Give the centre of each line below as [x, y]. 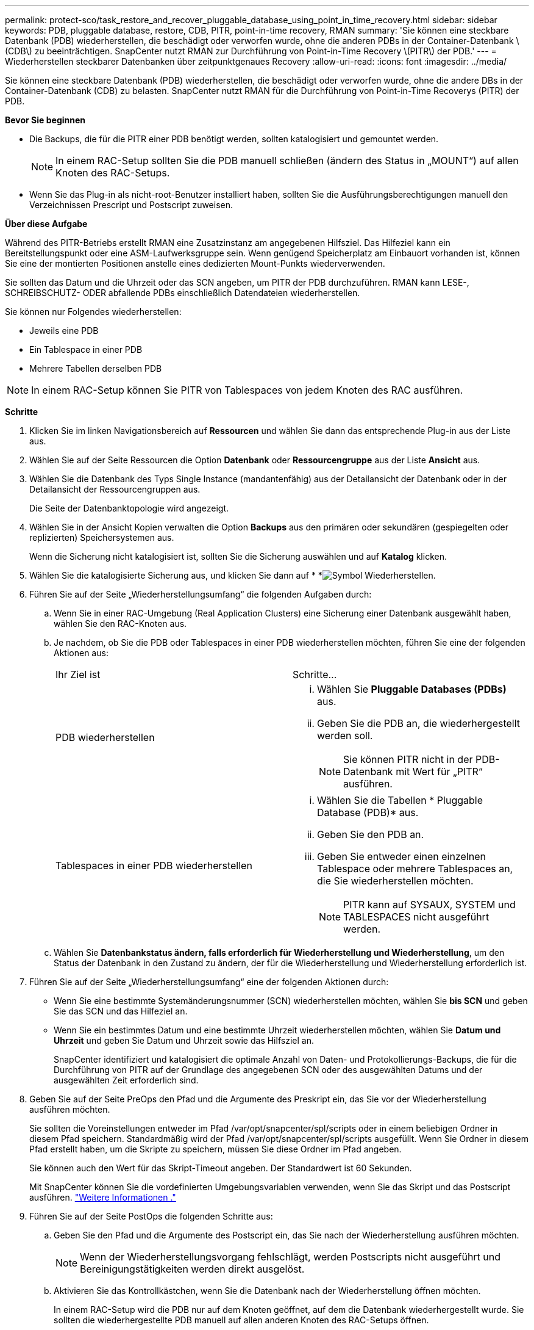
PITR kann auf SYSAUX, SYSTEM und [429, 905]
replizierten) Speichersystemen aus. [102, 537]
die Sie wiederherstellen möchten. [395, 881]
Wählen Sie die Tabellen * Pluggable [400, 800]
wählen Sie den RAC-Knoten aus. [120, 623]
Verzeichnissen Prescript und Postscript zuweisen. [131, 205]
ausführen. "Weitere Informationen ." [103, 1197]
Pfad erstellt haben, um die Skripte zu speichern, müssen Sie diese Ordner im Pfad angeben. [215, 1149]
